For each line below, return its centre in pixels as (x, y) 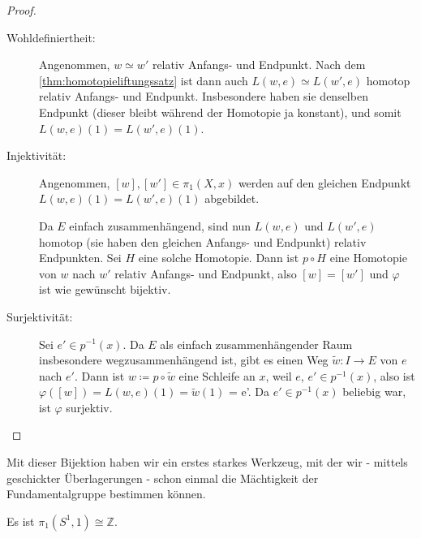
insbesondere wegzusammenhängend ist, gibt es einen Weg (184, 360)
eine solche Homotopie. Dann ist (219, 258)
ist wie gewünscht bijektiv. (105, 289)
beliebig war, (374, 392)
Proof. (21, 10)
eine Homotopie (368, 258)
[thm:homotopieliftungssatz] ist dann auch (144, 80)
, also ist (394, 375)
